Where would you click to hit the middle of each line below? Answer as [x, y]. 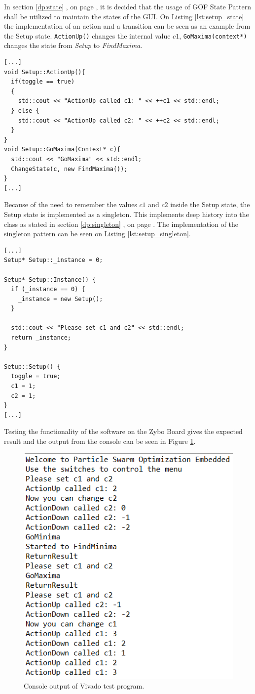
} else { [25, 111]
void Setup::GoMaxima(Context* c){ [62, 150]
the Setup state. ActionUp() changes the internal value [87, 35]
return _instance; [41, 338]
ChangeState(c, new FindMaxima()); [69, 169]
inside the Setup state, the [210, 204]
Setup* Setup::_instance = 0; [54, 260]
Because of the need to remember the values [71, 204]
